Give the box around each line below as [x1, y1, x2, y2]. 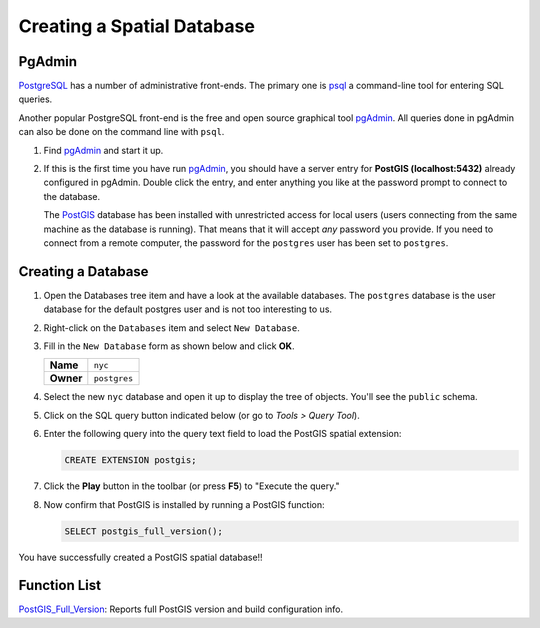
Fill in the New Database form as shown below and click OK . [43, 340, 295, 352]
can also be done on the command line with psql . [18, 126, 225, 138]
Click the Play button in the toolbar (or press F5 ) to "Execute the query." [43, 480, 340, 492]
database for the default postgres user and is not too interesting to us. [43, 303, 333, 315]
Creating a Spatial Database [18, 15, 255, 37]
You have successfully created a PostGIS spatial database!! [18, 551, 264, 563]
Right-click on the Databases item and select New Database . [43, 321, 300, 334]
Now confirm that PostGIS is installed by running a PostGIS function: [43, 498, 325, 510]
